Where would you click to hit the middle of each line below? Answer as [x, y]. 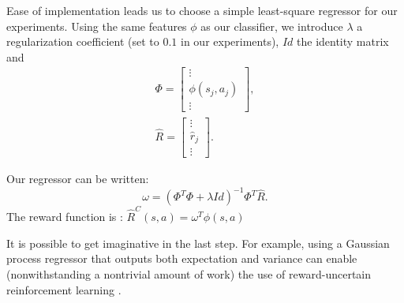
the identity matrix [343, 41]
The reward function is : [65, 217]
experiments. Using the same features [97, 26]
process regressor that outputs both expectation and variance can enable [182, 258]
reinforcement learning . [64, 289]
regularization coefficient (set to [83, 41]
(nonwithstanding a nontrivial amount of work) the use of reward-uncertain [189, 273]
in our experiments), [230, 41]
